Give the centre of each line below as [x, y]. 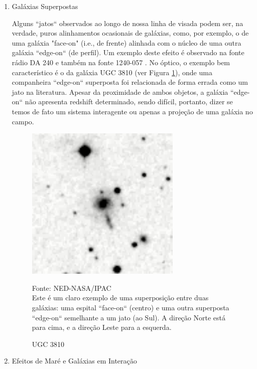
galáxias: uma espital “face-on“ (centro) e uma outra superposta [131, 308]
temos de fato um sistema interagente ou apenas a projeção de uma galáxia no [132, 111]
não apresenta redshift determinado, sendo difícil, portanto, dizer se [129, 102]
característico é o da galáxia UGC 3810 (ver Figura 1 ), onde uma [112, 72]
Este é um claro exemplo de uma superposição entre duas [120, 298]
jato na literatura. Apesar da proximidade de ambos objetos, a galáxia [120, 91]
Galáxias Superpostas [45, 6]
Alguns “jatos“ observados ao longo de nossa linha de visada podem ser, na [127, 23]
